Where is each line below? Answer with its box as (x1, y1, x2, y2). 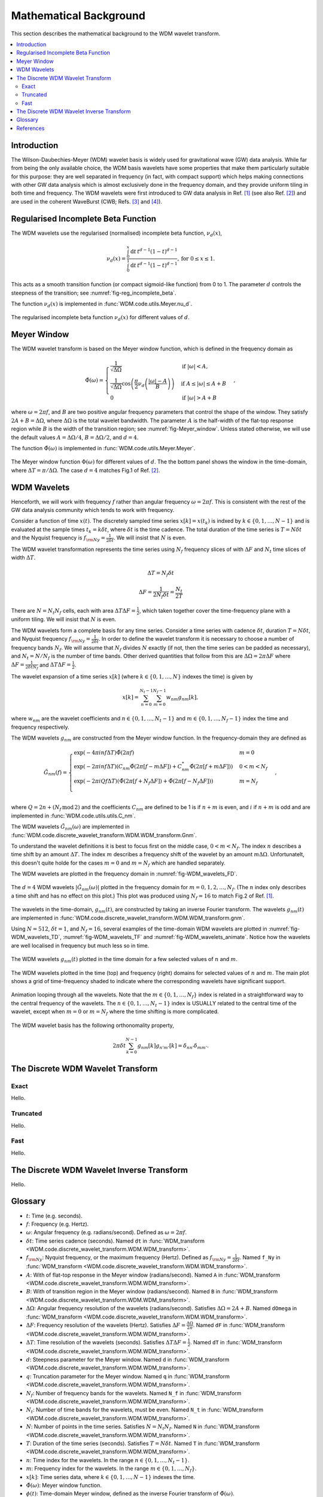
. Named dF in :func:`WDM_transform (193, 1321, 285, 1329)
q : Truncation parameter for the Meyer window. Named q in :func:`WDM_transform (26, 1372, 230, 1380)
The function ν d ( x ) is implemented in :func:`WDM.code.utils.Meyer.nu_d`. (11, 300, 193, 308)
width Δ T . (11, 554, 36, 561)
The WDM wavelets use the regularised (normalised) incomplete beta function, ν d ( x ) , (11, 229, 223, 238)
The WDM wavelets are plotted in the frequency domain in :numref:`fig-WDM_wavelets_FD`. (11, 870, 237, 877)
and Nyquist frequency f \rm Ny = (11, 635, 91, 644)
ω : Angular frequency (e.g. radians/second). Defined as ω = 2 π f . (26, 1229, 187, 1236)
